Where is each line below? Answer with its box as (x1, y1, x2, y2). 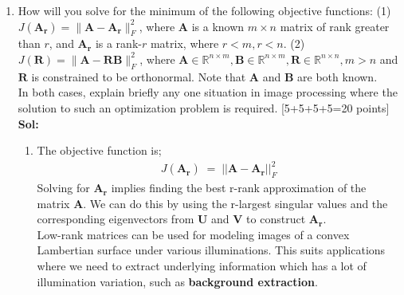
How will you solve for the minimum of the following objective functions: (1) (18, 2, 391, 18)
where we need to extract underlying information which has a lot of (37, 258, 367, 274)
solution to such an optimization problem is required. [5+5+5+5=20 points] (18, 99, 390, 116)
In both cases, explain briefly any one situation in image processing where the (18, 84, 398, 100)
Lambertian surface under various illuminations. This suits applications (37, 242, 386, 258)
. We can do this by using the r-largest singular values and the (83, 195, 388, 211)
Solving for (37, 179, 90, 196)
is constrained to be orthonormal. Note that (31, 68, 246, 85)
